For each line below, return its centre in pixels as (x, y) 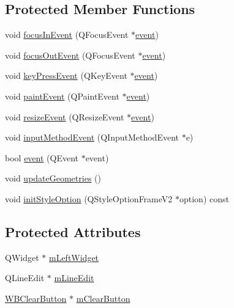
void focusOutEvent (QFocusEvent (70, 55)
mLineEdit (74, 278)
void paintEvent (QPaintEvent (62, 96)
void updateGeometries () (53, 178)
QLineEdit (25, 278)
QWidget (22, 257)
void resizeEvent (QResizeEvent (65, 116)
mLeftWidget (74, 257)
